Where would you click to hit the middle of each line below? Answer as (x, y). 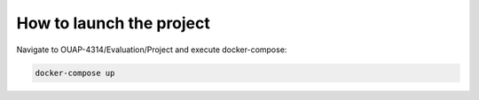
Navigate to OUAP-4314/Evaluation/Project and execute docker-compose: (152, 50)
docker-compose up (75, 73)
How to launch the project (113, 23)
